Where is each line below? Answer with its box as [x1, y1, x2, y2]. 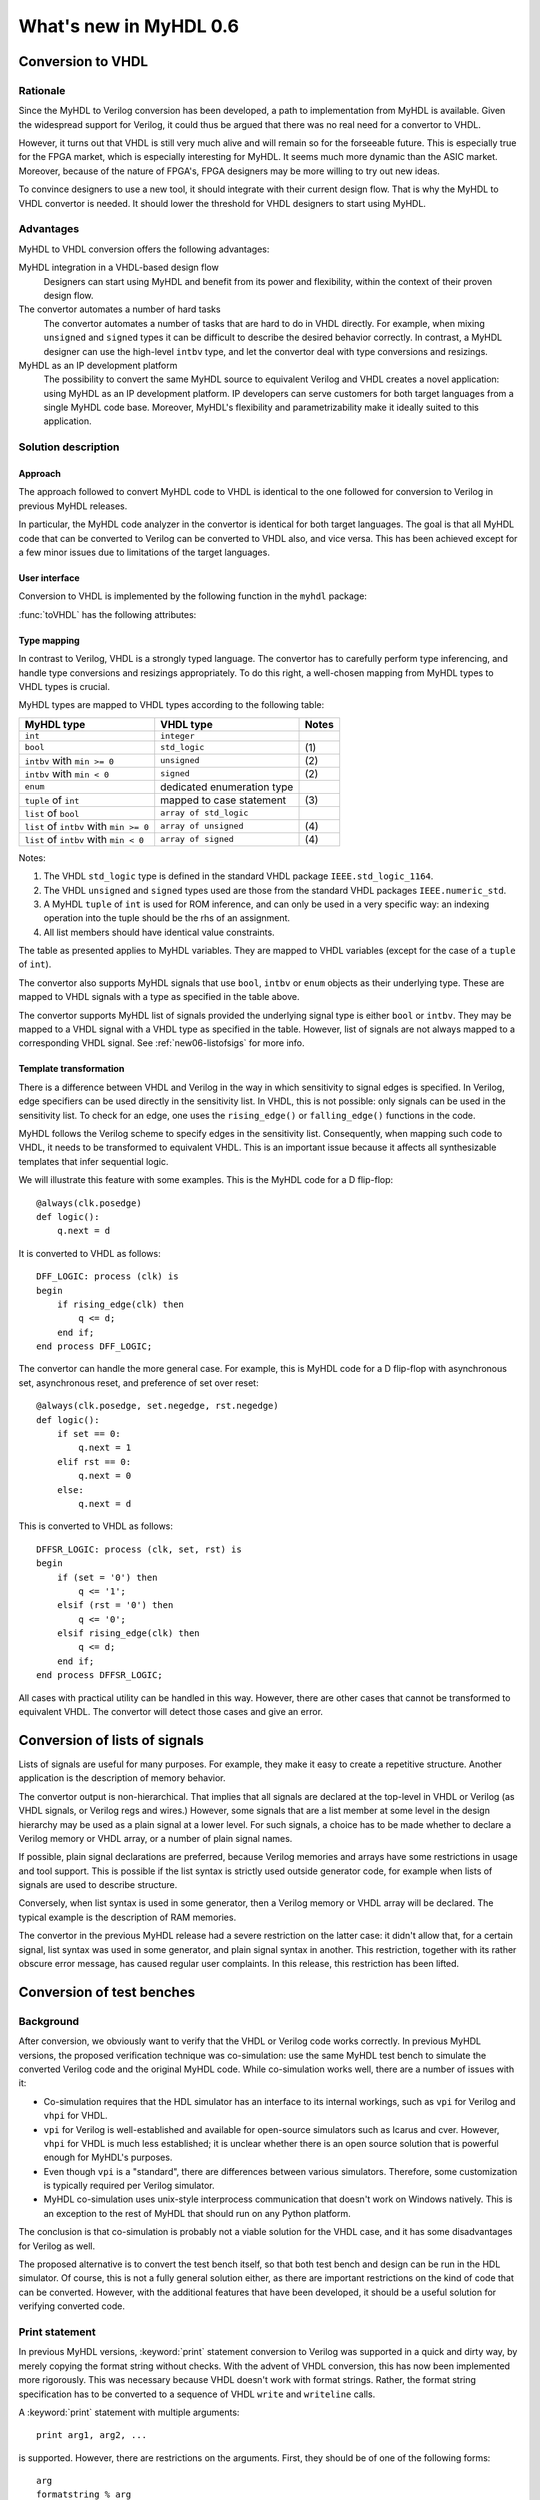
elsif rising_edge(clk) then [56, 1628, 200, 1639]
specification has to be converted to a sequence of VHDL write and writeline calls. [18, 2388, 376, 2400]
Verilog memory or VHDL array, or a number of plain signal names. [18, 1832, 293, 1844]
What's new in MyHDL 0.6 [18, 15, 240, 37]
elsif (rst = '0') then [56, 1600, 174, 1611]
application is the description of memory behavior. [18, 1772, 226, 1784]
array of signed [160, 834, 234, 845]
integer [160, 730, 195, 741]
